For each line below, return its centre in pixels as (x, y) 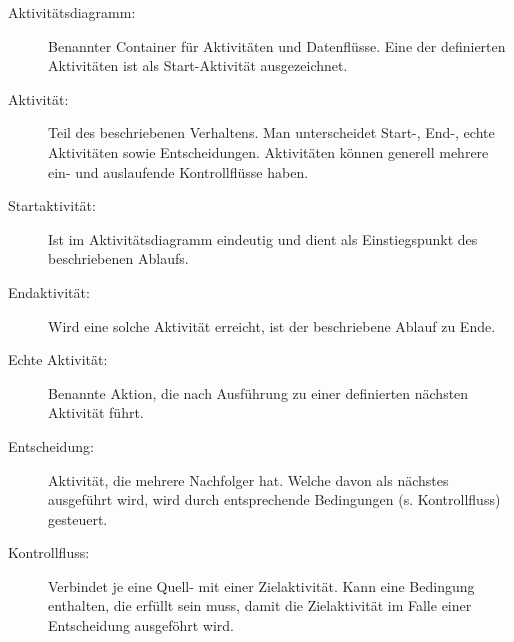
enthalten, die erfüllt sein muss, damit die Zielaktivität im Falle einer (260, 605)
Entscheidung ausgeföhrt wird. (141, 625)
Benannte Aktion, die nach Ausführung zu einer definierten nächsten (258, 392)
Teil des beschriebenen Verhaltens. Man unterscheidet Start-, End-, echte (271, 132)
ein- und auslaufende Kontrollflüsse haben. (178, 171)
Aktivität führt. (96, 412)
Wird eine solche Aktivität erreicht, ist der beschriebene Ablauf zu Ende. (272, 325)
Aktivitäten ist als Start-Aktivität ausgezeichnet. (198, 65)
